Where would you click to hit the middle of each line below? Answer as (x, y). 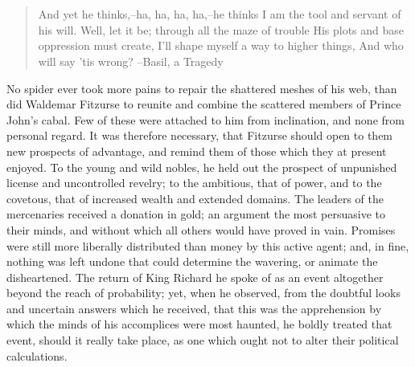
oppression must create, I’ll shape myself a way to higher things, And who (221, 45)
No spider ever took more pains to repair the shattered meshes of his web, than (202, 88)
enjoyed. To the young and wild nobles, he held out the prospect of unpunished (202, 167)
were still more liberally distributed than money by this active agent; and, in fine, (208, 245)
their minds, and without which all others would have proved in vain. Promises (201, 229)
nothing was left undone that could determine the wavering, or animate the (192, 261)
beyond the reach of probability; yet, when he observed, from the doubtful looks (203, 293)
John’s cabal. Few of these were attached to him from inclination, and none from (205, 119)
